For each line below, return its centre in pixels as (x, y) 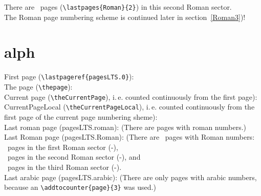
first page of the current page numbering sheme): (81, 117)
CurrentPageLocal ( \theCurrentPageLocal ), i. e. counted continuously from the (129, 107)
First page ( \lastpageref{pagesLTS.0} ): (69, 77)
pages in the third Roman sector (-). (64, 167)
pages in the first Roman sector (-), (63, 147)
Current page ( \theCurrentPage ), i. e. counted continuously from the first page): (131, 96)
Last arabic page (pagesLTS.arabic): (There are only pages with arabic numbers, (130, 177)
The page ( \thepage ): (38, 87)
